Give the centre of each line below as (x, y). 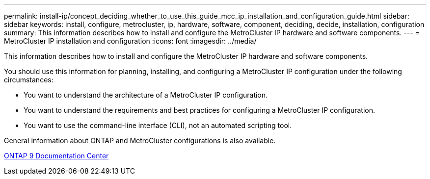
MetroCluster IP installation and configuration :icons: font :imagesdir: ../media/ (130, 41)
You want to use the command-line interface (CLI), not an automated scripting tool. (158, 125)
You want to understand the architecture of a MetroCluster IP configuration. (146, 95)
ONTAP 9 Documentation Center (56, 156)
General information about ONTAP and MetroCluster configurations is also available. (140, 141)
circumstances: (29, 80)
